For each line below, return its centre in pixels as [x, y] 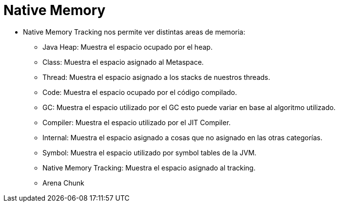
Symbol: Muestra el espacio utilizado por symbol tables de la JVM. [150, 152]
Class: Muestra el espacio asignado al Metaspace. [123, 62]
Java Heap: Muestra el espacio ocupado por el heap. [128, 47]
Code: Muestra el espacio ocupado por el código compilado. [140, 92]
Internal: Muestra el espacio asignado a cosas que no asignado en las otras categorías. [182, 137]
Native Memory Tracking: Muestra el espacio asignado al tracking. [149, 168]
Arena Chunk [63, 183]
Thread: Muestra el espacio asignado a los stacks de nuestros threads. [156, 77]
